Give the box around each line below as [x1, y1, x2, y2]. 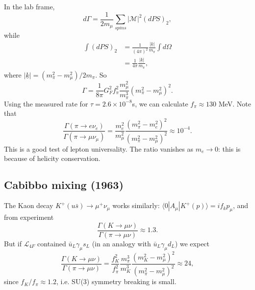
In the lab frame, [4, 1, 55, 11]
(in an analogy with [92, 238, 151, 248]
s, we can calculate [132, 98, 188, 108]
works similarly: [112, 200, 160, 211]
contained [37, 238, 66, 248]
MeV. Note [218, 98, 251, 108]
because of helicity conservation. [4, 153, 101, 163]
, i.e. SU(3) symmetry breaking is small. [56, 276, 177, 287]
